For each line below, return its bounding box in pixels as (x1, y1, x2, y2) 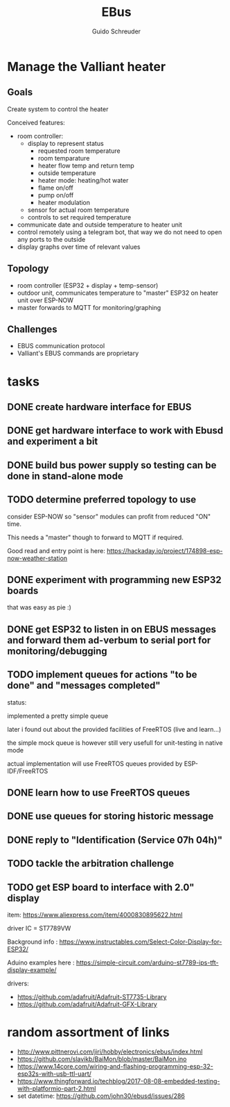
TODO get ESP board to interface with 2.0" (7, 881, 195, 893)
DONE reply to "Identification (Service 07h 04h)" (7, 834, 223, 846)
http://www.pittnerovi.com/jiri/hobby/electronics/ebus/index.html (17, 1047, 203, 1056)
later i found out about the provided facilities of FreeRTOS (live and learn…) (7, 725, 222, 733)
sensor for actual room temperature (27, 206, 130, 214)
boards (7, 584, 39, 596)
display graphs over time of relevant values (17, 243, 141, 251)
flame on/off (37, 183, 74, 192)
